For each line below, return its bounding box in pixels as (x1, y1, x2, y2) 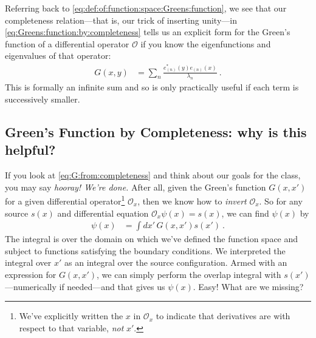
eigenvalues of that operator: (5, 49, 111, 62)
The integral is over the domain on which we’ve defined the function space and (5, 232, 298, 245)
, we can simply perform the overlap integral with (97, 268, 281, 280)
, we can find (221, 206, 269, 219)
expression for (5, 268, 57, 280)
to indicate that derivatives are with (156, 309, 290, 322)
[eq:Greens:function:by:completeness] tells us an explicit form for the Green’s (5, 25, 290, 38)
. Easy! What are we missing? (193, 280, 304, 292)
